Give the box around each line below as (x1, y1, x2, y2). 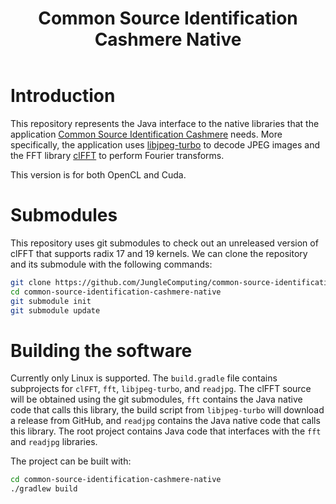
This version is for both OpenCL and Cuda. (10, 168, 187, 181)
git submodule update (10, 305, 101, 316)
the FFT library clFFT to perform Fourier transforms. (10, 149, 225, 161)
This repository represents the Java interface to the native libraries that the (10, 117, 320, 129)
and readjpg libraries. (10, 436, 98, 448)
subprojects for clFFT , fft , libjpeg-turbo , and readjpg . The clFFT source (10, 383, 312, 395)
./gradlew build (10, 484, 78, 494)
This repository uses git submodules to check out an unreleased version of (10, 237, 319, 249)
